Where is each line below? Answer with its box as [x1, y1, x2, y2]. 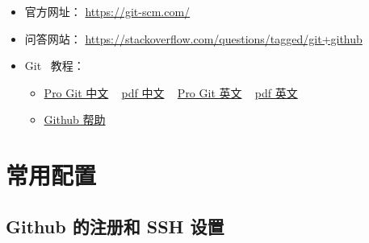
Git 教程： [24, 57, 85, 74]
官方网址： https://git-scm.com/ [24, 3, 191, 19]
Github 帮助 [44, 111, 106, 128]
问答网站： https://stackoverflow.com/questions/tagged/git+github [24, 30, 363, 47]
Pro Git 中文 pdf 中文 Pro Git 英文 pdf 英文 [44, 84, 298, 101]
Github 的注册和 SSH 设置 [6, 213, 224, 238]
